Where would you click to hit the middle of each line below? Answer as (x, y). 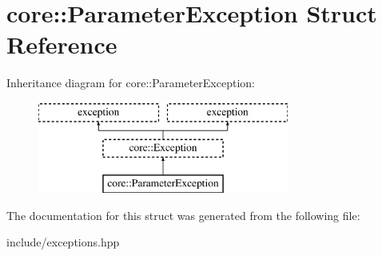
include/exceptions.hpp (63, 242)
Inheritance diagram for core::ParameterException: (131, 83)
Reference (62, 44)
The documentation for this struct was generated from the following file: (183, 215)
